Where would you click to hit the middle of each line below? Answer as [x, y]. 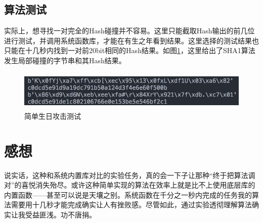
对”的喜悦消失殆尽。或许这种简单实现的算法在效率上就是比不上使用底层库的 [130, 185]
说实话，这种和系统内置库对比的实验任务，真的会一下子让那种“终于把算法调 [130, 175]
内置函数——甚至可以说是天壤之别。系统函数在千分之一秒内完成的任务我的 [128, 194]
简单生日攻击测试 [53, 116]
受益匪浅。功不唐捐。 [60, 215]
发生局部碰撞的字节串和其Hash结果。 [65, 60]
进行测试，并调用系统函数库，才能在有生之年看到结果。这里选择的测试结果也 [131, 40]
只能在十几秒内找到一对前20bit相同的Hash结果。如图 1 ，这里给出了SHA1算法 [130, 50]
